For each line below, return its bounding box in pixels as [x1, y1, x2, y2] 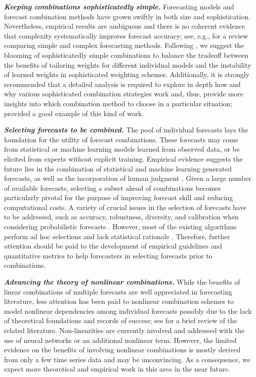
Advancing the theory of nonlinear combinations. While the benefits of [4, 277, 240, 287]
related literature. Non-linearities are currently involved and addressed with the [4, 325, 245, 335]
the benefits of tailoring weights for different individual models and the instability [4, 59, 252, 70]
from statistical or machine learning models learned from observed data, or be [4, 144, 240, 154]
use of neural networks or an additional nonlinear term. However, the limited [4, 335, 237, 345]
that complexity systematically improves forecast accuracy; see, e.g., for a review [4, 30, 248, 41]
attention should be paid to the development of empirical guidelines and [4, 241, 222, 251]
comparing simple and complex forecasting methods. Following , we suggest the [4, 40, 244, 50]
